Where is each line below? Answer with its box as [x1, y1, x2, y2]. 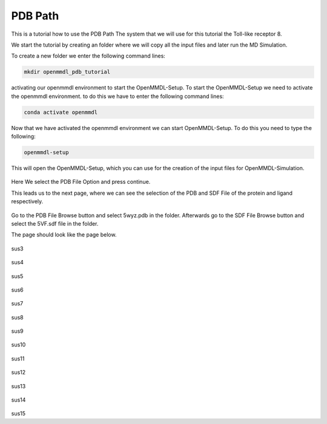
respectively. [11, 198, 44, 205]
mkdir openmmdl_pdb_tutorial [24, 68, 111, 76]
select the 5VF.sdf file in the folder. [11, 220, 99, 227]
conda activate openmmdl [24, 109, 98, 116]
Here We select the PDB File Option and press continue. [11, 178, 151, 186]
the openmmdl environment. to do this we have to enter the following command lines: [11, 93, 224, 100]
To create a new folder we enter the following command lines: [11, 52, 166, 60]
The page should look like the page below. [11, 231, 117, 238]
